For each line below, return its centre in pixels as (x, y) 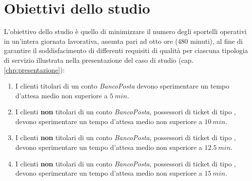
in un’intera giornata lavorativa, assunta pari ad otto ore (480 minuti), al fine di (124, 41)
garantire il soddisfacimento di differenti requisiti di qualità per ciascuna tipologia (126, 50)
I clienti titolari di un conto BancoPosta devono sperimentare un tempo (122, 86)
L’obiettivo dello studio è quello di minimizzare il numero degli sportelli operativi (125, 31)
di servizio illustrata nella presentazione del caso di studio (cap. (99, 60)
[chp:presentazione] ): (34, 69)
